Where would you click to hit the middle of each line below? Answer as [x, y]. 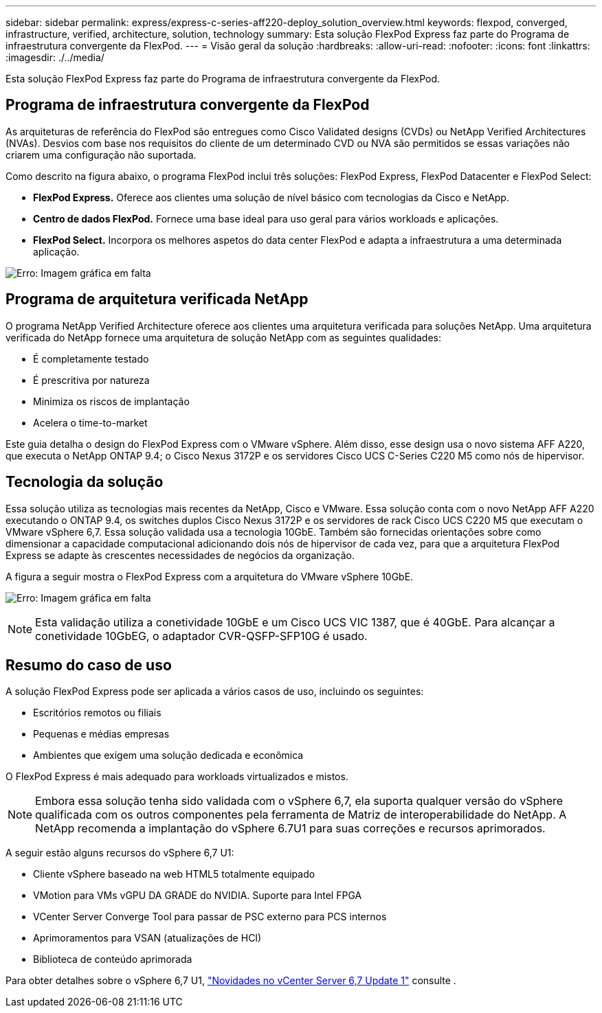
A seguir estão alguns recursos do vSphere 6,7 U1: [120, 853]
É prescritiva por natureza [91, 380]
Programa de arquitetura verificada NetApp [157, 299]
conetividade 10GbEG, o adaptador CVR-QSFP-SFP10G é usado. [201, 636]
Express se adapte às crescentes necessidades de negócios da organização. [180, 555]
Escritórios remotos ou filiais [97, 713]
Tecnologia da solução [85, 482]
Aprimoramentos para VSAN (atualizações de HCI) [147, 938]
